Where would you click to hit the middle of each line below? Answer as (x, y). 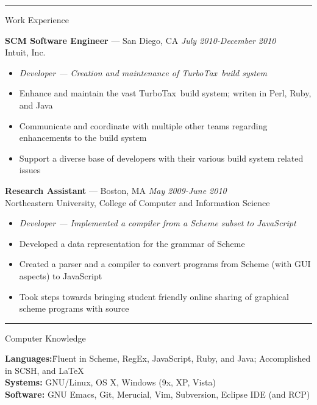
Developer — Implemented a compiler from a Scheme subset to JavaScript (158, 223)
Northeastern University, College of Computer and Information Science (137, 202)
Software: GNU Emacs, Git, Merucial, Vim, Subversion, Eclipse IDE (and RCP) (158, 394)
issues (30, 170)
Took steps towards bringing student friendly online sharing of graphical (154, 296)
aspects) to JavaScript (61, 275)
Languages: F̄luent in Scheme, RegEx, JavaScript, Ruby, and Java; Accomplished (158, 358)
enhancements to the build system (83, 138)
